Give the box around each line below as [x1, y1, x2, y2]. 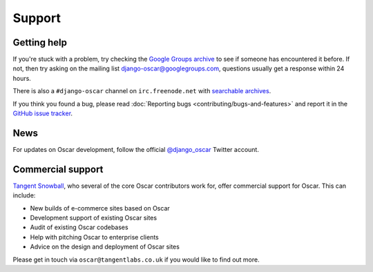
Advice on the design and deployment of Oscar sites [30, 242, 180, 251]
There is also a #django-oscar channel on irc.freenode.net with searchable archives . [12, 87, 271, 95]
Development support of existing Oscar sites [30, 214, 157, 222]
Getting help [12, 37, 67, 48]
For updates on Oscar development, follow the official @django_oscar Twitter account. [12, 145, 259, 153]
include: [12, 191, 36, 200]
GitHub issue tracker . [12, 109, 73, 117]
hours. [12, 74, 31, 82]
